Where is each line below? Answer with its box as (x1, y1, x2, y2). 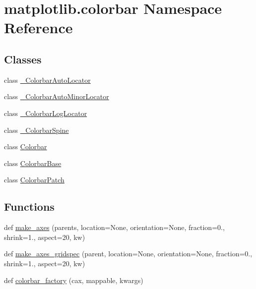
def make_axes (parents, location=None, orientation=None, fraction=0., (4, 222, 225, 232)
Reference (4, 17, 73, 38)
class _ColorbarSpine (4, 124, 69, 135)
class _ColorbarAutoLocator (4, 74, 91, 85)
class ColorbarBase (4, 158, 62, 168)
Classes (4, 51, 42, 66)
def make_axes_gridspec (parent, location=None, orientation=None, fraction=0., (4, 248, 253, 259)
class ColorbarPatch (4, 174, 64, 185)
